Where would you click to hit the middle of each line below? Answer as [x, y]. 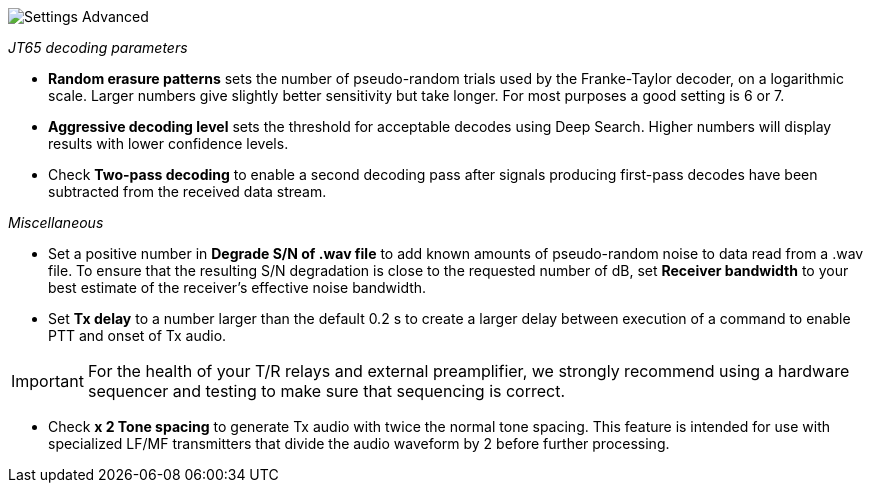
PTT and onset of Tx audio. [137, 335]
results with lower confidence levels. [168, 143]
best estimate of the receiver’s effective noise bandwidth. [237, 287]
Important [47, 381]
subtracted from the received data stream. [187, 191]
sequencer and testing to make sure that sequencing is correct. [326, 391]
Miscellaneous [56, 222]
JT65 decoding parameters [98, 47]
